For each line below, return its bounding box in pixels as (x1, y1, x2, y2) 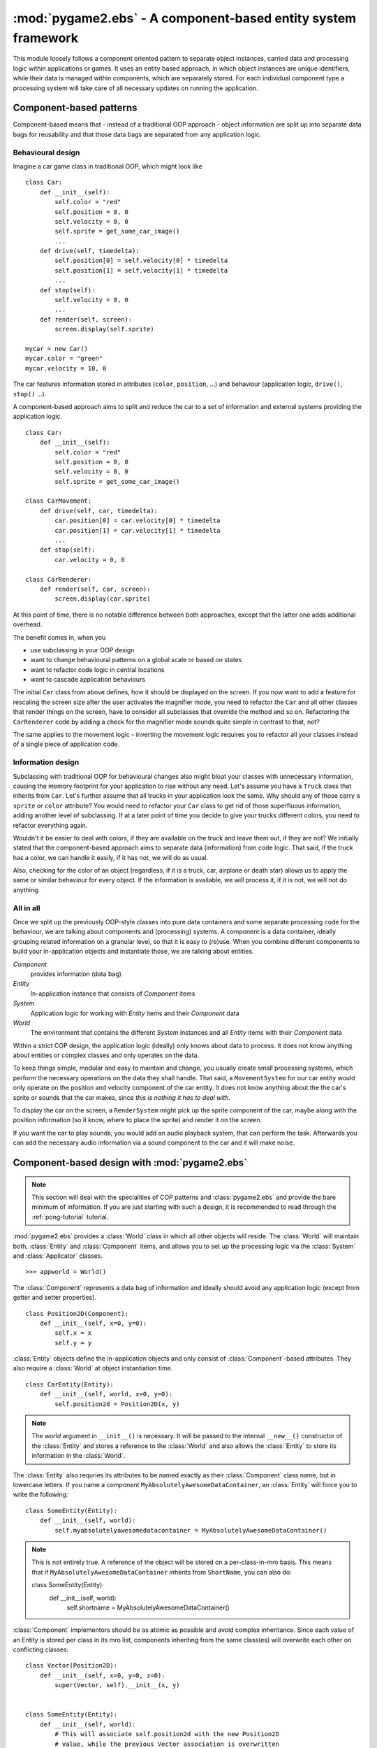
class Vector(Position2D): (25, 1661, 118, 1670)
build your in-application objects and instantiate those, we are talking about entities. (13, 947, 254, 956)
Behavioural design (13, 148, 80, 157)
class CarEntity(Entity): (25, 1380, 114, 1388)
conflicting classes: (13, 1645, 69, 1654)
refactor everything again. (13, 821, 88, 829)
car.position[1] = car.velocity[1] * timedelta (54, 526, 221, 534)
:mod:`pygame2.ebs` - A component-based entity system (13, 10, 357, 26)
